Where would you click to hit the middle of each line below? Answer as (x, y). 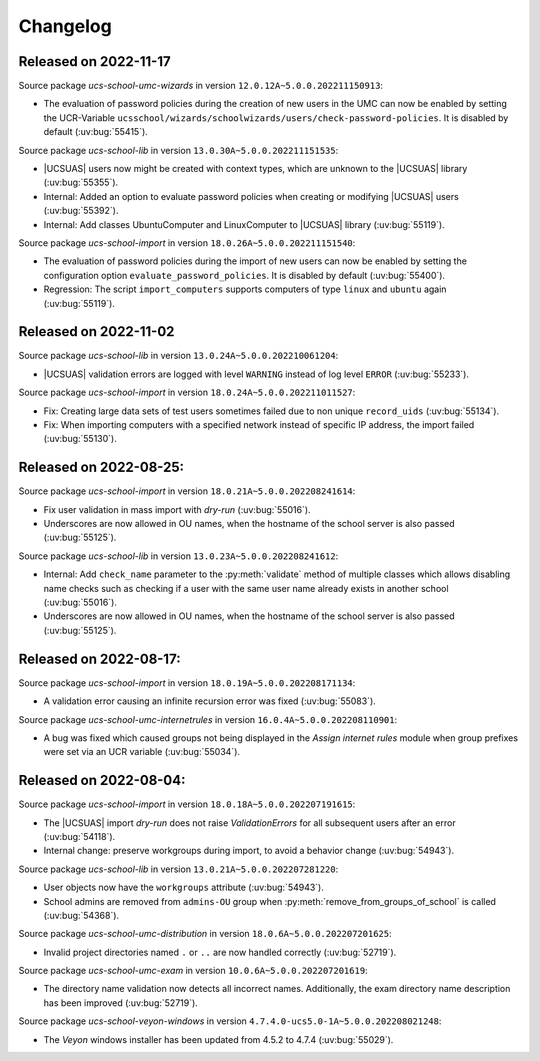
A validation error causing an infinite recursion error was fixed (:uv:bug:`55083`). (210, 701)
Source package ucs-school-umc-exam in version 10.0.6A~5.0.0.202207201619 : (193, 971)
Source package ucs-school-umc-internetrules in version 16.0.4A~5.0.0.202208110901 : (208, 719)
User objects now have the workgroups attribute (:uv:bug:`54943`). (184, 887)
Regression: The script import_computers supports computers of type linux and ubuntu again (245, 289)
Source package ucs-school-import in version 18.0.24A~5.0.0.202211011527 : (187, 392)
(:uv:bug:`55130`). (80, 439)
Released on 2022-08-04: (102, 780)
